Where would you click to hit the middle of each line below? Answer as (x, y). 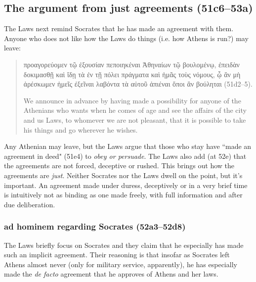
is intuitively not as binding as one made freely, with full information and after (123, 195)
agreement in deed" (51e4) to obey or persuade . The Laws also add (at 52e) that (125, 156)
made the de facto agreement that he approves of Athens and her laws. (111, 274)
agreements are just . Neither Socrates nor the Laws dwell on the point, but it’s (123, 175)
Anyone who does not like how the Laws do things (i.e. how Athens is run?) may (126, 38)
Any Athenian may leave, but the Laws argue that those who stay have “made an (128, 146)
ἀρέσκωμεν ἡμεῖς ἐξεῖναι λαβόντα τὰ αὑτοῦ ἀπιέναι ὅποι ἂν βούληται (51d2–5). (138, 84)
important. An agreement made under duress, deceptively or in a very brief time (126, 185)
